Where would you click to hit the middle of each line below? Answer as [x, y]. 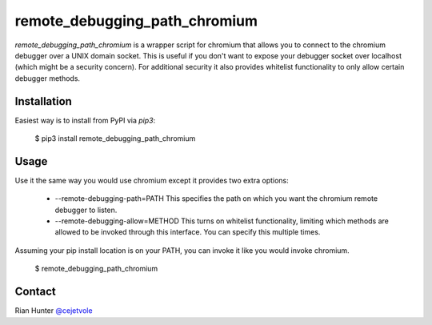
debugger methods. [47, 78]
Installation [43, 101]
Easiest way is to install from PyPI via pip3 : [85, 120]
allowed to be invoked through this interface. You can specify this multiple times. [188, 232]
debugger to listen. [86, 210]
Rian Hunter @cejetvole [54, 311]
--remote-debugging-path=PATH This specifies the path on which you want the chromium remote [216, 199]
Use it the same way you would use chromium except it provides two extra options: [152, 180]
